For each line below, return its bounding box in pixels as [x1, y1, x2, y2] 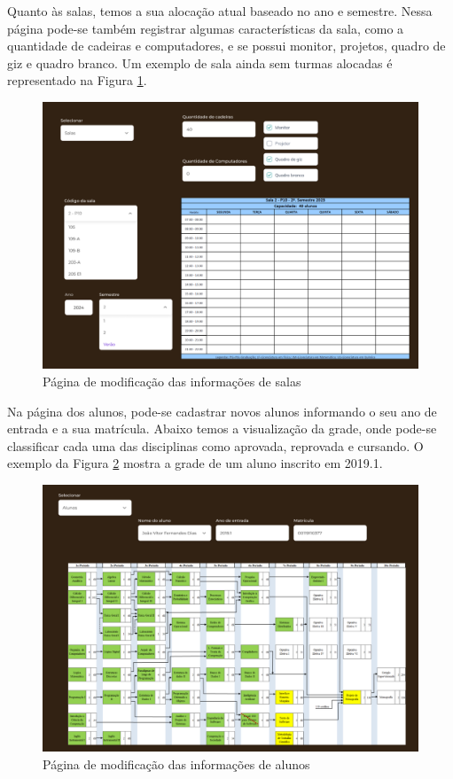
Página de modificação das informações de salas [43, 372, 301, 390]
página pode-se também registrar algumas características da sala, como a [7, 19, 404, 37]
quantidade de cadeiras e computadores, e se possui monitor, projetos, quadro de [7, 36, 446, 55]
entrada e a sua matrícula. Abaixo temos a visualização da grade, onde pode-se [7, 419, 437, 438]
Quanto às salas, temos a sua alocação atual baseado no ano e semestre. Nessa [7, 2, 433, 19]
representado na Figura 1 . [7, 71, 147, 90]
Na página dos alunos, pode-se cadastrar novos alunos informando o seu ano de [7, 401, 437, 420]
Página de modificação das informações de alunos [43, 755, 310, 773]
